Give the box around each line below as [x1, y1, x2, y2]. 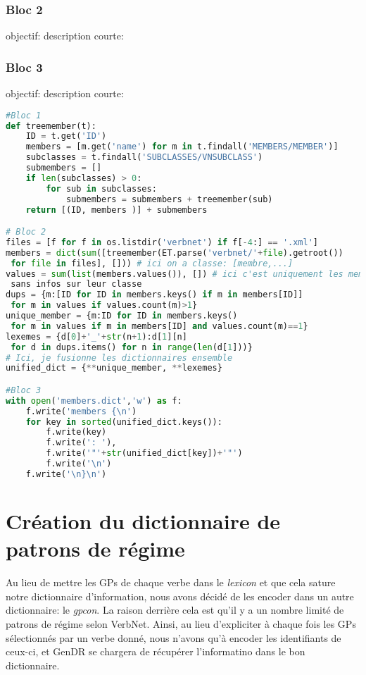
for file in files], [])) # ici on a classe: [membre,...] [11, 258, 294, 268]
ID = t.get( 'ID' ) [25, 131, 107, 142]
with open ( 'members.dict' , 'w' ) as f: [6, 395, 182, 406]
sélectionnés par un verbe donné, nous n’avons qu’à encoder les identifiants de [6, 630, 341, 645]
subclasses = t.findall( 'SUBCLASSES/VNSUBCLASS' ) [25, 152, 263, 163]
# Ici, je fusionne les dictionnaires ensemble [6, 352, 233, 363]
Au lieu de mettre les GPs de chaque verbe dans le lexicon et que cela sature [6, 575, 336, 590]
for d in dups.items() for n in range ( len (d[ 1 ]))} [11, 342, 253, 352]
